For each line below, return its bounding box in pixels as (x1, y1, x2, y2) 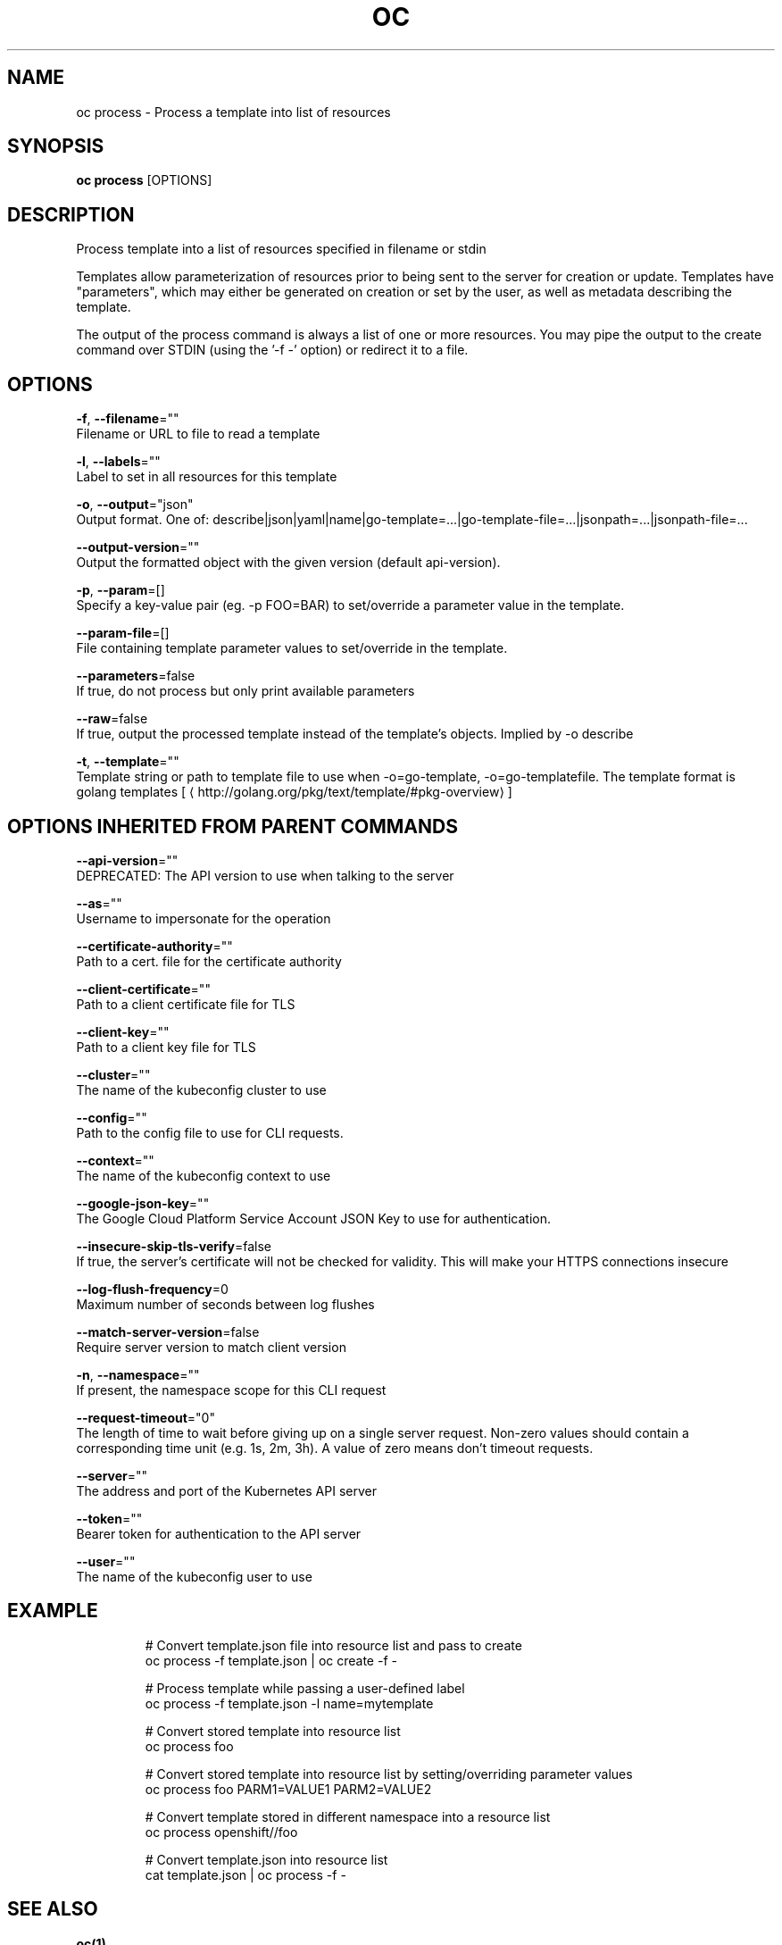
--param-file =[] (76, 625, 170, 641)
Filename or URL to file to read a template (76, 426, 320, 442)
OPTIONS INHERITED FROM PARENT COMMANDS (7, 814, 458, 838)
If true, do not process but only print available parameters (76, 683, 415, 699)
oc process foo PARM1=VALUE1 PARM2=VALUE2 (145, 1781, 432, 1797)
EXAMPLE (7, 1599, 98, 1623)
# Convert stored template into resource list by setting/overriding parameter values (145, 1766, 633, 1782)
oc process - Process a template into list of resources (76, 104, 391, 120)
